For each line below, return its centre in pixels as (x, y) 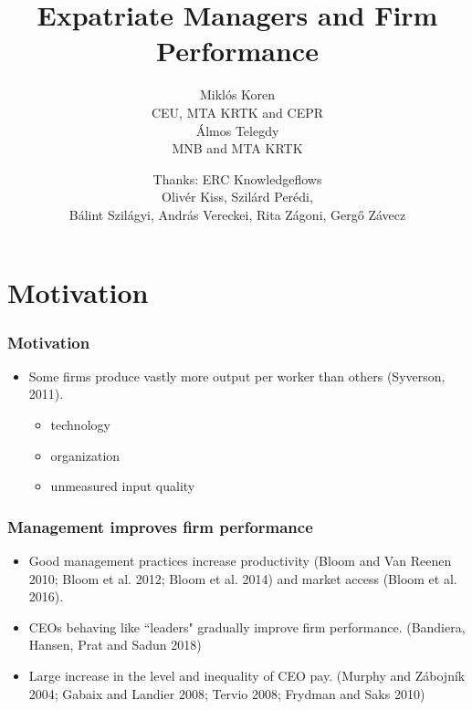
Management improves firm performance (160, 526)
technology (80, 425)
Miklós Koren (237, 94)
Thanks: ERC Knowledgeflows (237, 178)
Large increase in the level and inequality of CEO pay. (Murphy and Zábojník (247, 676)
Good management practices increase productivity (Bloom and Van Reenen (240, 561)
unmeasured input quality (123, 486)
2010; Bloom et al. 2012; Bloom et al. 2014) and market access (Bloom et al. (243, 578)
